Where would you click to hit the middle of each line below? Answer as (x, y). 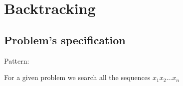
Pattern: (17, 60)
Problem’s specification (65, 40)
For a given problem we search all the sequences (77, 77)
